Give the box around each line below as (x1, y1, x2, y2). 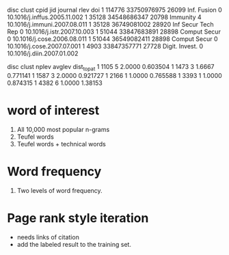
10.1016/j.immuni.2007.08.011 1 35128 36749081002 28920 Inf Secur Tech (7, 21, 214, 28)
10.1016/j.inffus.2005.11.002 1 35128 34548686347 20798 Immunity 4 (7, 13, 202, 21)
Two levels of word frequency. (16, 186, 103, 194)
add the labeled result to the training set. (16, 240, 132, 248)
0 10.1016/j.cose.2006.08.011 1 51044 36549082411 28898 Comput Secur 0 (7, 35, 218, 43)
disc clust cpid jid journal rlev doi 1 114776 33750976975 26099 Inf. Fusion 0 (7, 6, 222, 14)
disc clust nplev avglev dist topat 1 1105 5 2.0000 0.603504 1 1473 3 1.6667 (7, 63, 215, 72)
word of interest (7, 103, 100, 118)
